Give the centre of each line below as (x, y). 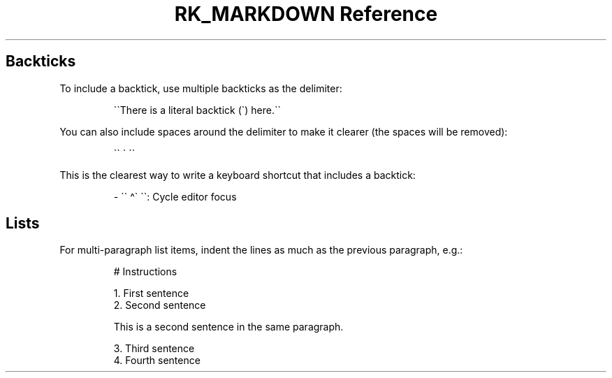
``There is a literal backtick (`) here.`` (197, 110)
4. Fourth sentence (157, 361)
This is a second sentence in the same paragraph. (228, 327)
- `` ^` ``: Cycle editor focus (175, 196)
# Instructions (145, 272)
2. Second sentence (160, 305)
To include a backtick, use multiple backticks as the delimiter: (201, 88)
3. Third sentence (154, 349)
